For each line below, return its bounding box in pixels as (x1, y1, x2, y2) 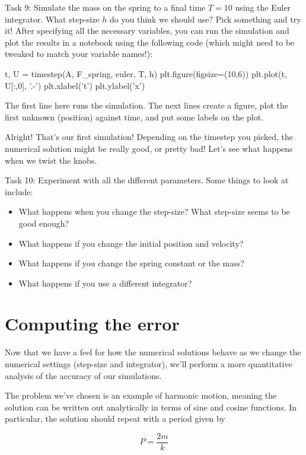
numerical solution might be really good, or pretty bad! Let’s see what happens (5, 142, 293, 154)
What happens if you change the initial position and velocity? (18, 237, 244, 249)
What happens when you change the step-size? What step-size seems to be (18, 205, 290, 218)
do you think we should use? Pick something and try (110, 12, 301, 25)
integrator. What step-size (5, 12, 100, 25)
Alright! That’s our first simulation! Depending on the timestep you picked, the (5, 131, 293, 143)
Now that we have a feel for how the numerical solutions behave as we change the (5, 346, 301, 358)
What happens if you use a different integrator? (18, 276, 192, 289)
